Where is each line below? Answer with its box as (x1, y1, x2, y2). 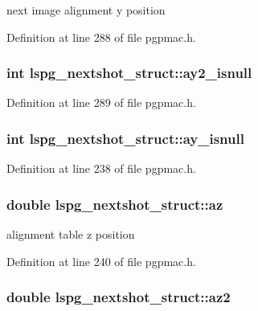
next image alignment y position (6, 2, 166, 18)
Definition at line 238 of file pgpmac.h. (6, 160, 196, 177)
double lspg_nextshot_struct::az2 (6, 287, 231, 307)
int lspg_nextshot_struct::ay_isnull (6, 128, 244, 148)
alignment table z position (6, 226, 135, 243)
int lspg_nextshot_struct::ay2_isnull (6, 63, 252, 83)
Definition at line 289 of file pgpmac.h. (6, 94, 196, 111)
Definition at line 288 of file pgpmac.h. (6, 28, 196, 45)
